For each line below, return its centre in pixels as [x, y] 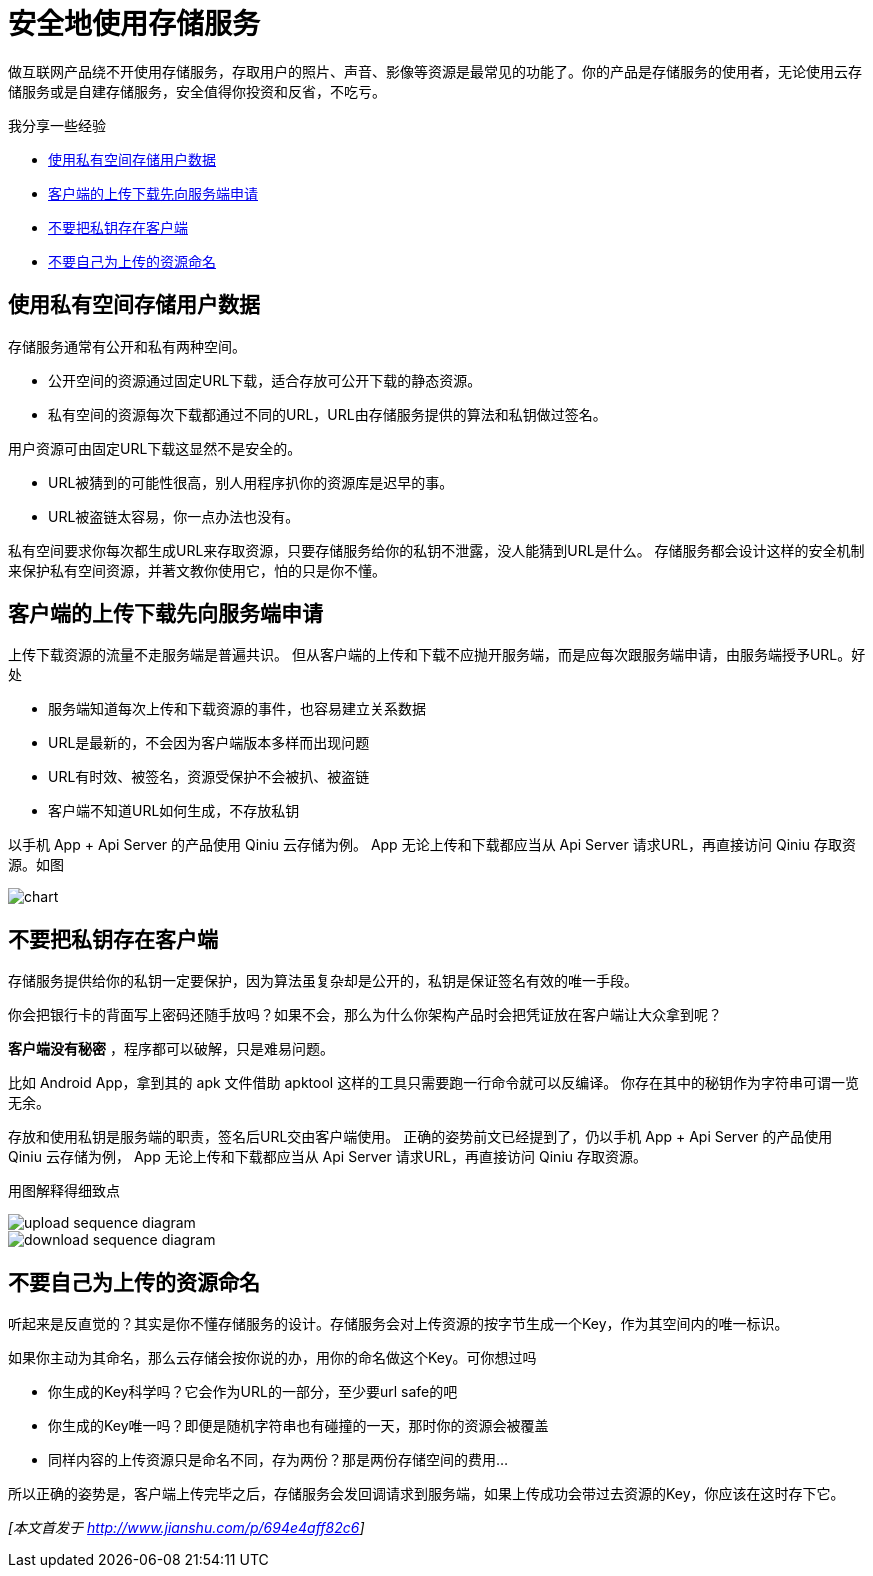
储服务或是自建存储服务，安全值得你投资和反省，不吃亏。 [197, 91]
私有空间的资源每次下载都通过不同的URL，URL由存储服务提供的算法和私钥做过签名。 [327, 414]
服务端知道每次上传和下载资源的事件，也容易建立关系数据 [237, 709]
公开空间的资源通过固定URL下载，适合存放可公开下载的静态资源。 [265, 380]
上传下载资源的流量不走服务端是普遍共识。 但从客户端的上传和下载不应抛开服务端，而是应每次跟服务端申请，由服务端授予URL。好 [437, 655]
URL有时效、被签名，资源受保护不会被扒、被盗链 [209, 777]
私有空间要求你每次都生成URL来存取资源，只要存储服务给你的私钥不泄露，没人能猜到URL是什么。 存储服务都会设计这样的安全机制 [436, 550]
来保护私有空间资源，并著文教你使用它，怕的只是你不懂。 [197, 570]
